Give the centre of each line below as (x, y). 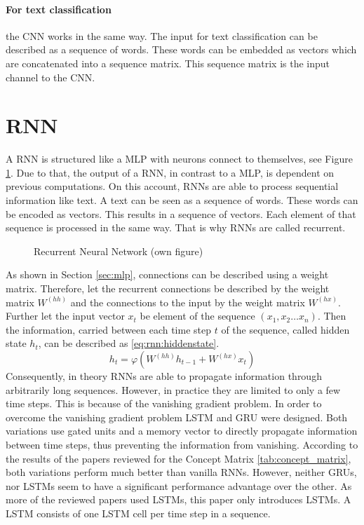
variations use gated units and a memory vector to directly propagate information (182, 431)
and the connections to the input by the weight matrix (188, 302)
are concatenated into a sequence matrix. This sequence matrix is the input (168, 63)
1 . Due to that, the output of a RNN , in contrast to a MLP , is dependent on (170, 172)
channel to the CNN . (50, 77)
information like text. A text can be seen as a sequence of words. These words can (182, 200)
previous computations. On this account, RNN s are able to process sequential (172, 186)
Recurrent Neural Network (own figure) (119, 251)
